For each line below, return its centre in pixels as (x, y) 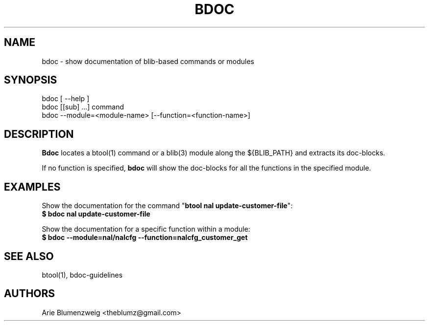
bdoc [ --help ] (66, 99)
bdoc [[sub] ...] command (83, 107)
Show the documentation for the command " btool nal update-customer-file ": (167, 206)
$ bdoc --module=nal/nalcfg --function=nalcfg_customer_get (145, 238)
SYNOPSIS (31, 80)
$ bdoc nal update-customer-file (96, 214)
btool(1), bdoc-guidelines (82, 275)
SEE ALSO (29, 256)
